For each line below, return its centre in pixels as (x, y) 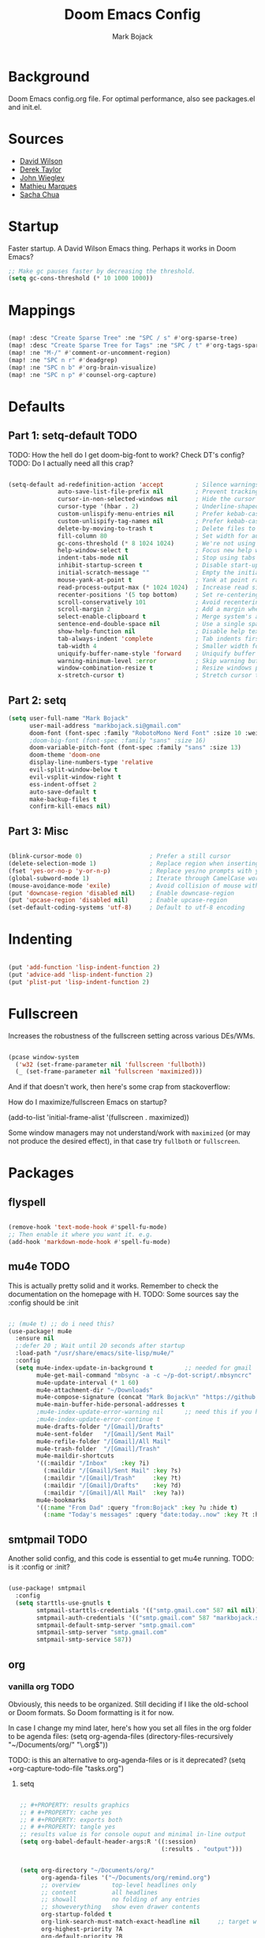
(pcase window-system (44, 1057)
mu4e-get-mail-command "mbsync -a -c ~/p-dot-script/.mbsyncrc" (144, 1375)
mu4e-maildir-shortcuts (75, 1456)
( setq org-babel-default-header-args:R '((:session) (108, 1842)
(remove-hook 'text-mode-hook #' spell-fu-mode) (88, 1227)
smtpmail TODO (48, 1539)
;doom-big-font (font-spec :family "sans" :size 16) (118, 741)
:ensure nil (35, 1339)
